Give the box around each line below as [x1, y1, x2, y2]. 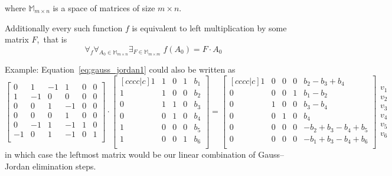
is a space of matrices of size [53, 2, 155, 14]
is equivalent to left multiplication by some [132, 21, 287, 34]
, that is [37, 33, 67, 45]
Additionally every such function [5, 21, 123, 34]
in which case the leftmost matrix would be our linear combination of [5, 148, 256, 161]
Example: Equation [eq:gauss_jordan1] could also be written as [5, 63, 236, 75]
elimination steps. [32, 159, 96, 172]
